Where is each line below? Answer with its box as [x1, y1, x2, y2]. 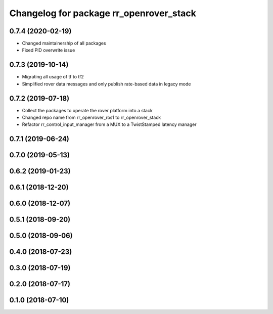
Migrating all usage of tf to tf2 [22, 74, 84, 80]
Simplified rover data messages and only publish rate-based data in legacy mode [22, 81, 191, 87]
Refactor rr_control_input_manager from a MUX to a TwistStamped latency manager [22, 121, 197, 127]
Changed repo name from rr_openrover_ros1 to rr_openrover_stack [22, 114, 161, 121]
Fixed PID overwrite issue [22, 47, 75, 53]
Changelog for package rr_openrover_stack [9, 8, 197, 19]
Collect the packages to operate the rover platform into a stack [22, 107, 153, 113]
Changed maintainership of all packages [22, 40, 106, 47]
